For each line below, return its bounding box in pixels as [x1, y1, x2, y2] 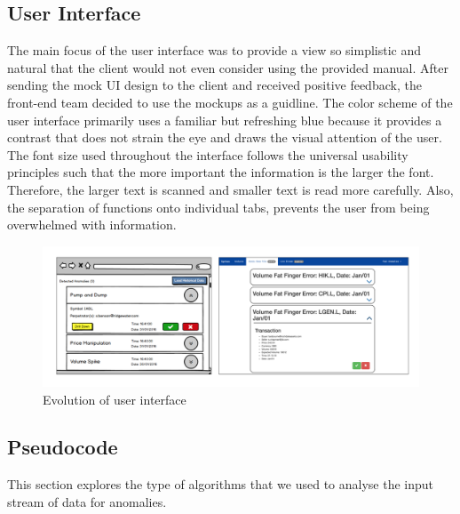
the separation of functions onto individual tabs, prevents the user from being [7, 197, 430, 216]
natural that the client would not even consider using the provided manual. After [7, 58, 448, 76]
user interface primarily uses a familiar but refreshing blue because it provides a [7, 110, 442, 129]
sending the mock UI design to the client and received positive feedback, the [7, 76, 422, 94]
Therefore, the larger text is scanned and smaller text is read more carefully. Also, [7, 180, 454, 198]
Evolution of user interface [43, 390, 186, 408]
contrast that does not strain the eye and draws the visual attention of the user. [7, 128, 442, 147]
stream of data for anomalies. [7, 492, 167, 510]
